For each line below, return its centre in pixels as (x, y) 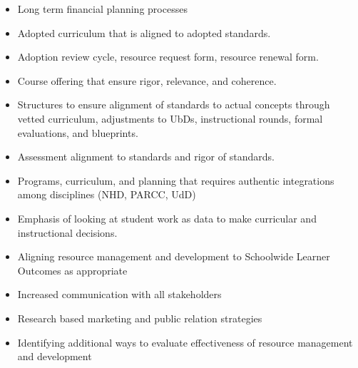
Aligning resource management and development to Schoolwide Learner (174, 256)
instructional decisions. (67, 232)
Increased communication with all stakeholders (119, 294)
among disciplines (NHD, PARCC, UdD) (107, 194)
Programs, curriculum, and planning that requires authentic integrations (176, 180)
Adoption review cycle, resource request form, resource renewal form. (168, 57)
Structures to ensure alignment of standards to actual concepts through (174, 104)
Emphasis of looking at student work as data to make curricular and (167, 218)
